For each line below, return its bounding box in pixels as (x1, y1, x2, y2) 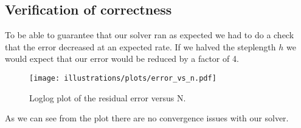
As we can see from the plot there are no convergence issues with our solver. (5, 112, 289, 124)
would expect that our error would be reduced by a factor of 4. (5, 52, 239, 65)
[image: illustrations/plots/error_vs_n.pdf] (29, 73, 216, 83)
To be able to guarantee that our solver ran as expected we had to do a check (5, 29, 294, 41)
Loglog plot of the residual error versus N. (29, 91, 186, 104)
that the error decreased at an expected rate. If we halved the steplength (5, 40, 276, 53)
